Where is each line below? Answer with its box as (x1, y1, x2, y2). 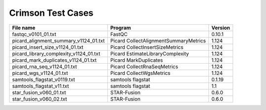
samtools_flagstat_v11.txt (12, 82, 69, 89)
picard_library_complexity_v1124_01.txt (12, 50, 100, 57)
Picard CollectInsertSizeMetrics (110, 43, 184, 50)
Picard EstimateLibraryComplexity (110, 50, 189, 57)
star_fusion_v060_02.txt (12, 95, 67, 102)
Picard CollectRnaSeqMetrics (110, 63, 178, 70)
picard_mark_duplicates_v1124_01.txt (12, 57, 97, 64)
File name (12, 24, 35, 31)
